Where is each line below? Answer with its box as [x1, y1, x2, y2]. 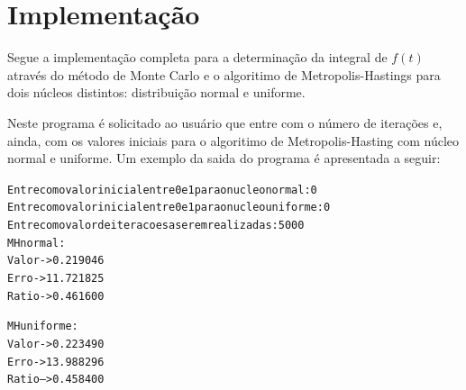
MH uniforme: [7, 320, 78, 333]
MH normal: [7, 236, 66, 249]
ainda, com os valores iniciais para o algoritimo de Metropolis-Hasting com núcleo [7, 131, 460, 150]
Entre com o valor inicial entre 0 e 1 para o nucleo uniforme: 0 [7, 201, 331, 214]
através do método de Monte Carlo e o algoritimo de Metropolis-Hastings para [7, 65, 441, 84]
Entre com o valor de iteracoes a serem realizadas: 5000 [7, 219, 305, 231]
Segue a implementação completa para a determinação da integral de [7, 48, 388, 67]
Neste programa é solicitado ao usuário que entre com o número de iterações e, [7, 113, 443, 132]
